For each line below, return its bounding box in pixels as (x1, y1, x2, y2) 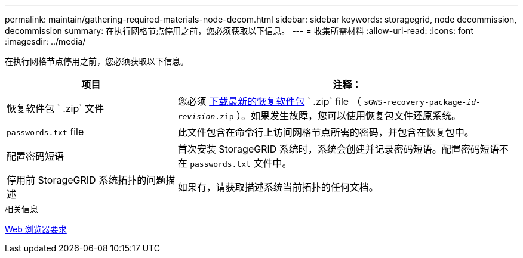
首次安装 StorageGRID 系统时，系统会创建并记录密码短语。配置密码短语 (177, 143, 499, 155)
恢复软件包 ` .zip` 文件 (7, 102, 104, 114)
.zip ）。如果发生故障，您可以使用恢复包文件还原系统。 (215, 110, 462, 122)
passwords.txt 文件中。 (190, 157, 292, 169)
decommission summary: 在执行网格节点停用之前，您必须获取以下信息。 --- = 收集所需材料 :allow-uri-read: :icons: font (5, 26, 473, 36)
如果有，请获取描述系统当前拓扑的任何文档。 (177, 181, 379, 193)
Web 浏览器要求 (5, 224, 67, 234)
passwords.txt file (7, 126, 84, 138)
